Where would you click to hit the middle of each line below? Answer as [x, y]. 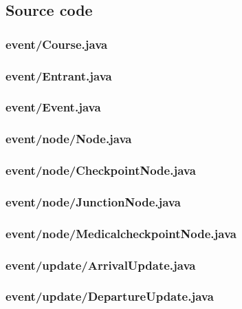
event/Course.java [57, 44]
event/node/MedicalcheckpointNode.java [121, 233]
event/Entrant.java [59, 75]
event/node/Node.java [69, 139]
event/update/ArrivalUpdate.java [101, 265]
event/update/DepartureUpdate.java [110, 296]
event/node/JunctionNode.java [93, 201]
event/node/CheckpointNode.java [101, 170]
